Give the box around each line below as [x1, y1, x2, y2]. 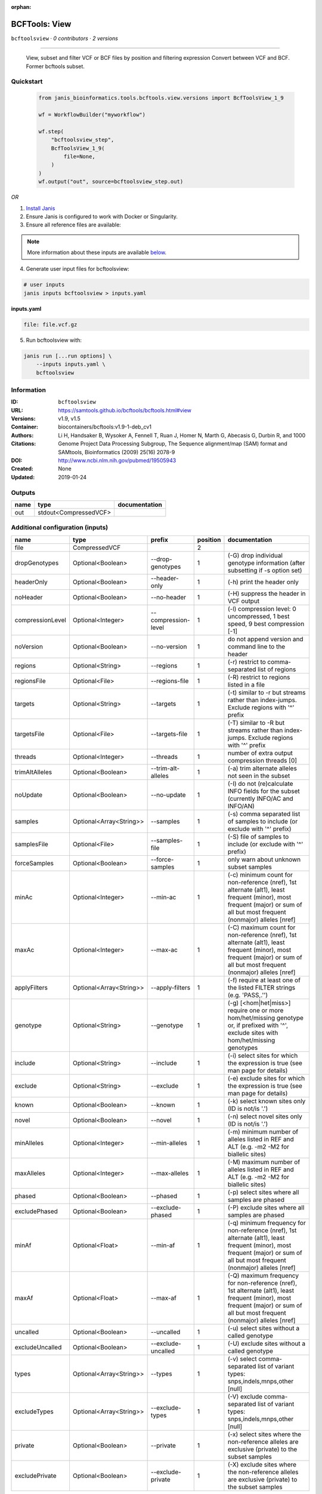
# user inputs [23, 281, 65, 288]
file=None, [63, 153, 95, 160]
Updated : [11, 473, 35, 480]
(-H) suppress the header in [227, 589, 306, 598]
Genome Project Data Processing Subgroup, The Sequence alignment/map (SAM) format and [58, 440, 287, 448]
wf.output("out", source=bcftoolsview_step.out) [38, 178, 184, 185]
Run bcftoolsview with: [26, 336, 82, 344]
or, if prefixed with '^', [227, 1021, 289, 1029]
